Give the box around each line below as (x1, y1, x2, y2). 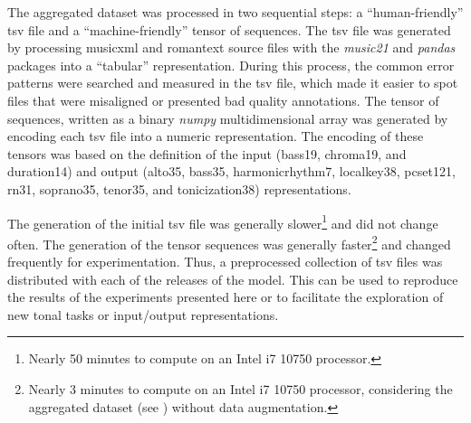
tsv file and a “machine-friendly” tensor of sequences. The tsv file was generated (7, 20, 451, 39)
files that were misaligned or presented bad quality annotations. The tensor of (7, 90, 439, 109)
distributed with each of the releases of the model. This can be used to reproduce (7, 269, 458, 288)
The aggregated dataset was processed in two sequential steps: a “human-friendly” (7, 3, 464, 21)
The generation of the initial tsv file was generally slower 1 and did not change (7, 211, 438, 232)
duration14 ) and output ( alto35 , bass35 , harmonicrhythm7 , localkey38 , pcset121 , (7, 162, 456, 181)
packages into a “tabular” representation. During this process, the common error (7, 55, 455, 74)
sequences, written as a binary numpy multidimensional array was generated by (7, 108, 448, 127)
